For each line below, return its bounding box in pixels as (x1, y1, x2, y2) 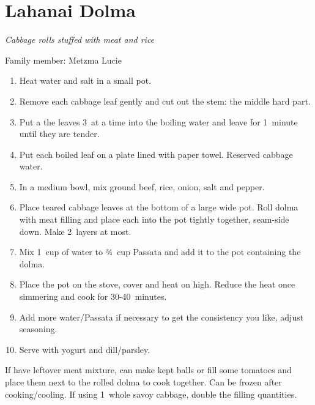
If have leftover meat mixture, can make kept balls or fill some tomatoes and (5, 363, 292, 376)
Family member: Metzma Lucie (5, 53, 122, 66)
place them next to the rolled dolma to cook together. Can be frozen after (5, 376, 282, 388)
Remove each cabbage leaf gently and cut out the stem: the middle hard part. (19, 94, 311, 107)
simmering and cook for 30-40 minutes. (19, 290, 167, 303)
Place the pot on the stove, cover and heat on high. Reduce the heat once (19, 278, 295, 291)
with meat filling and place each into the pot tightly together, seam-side (19, 213, 289, 226)
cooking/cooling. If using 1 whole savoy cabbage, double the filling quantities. (5, 387, 297, 400)
